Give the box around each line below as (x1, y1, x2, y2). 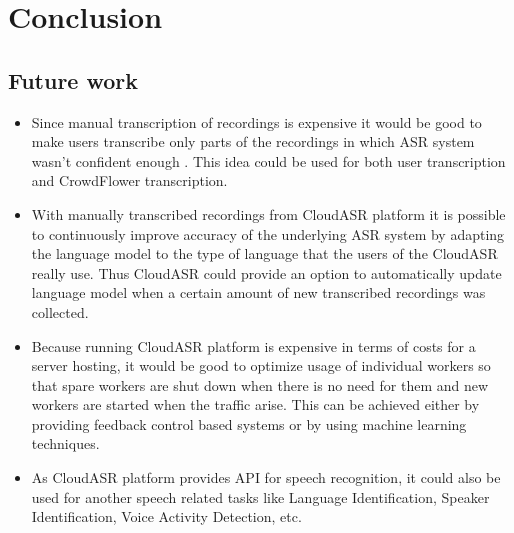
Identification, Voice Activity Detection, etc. (31, 506, 302, 527)
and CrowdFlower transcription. (31, 170, 228, 191)
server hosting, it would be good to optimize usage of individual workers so (31, 355, 491, 376)
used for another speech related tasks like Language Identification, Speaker (31, 486, 490, 507)
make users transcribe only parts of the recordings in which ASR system (31, 131, 475, 152)
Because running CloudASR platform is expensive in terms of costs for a (31, 335, 476, 356)
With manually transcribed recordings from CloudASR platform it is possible (31, 203, 506, 224)
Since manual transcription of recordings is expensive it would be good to (31, 111, 482, 132)
